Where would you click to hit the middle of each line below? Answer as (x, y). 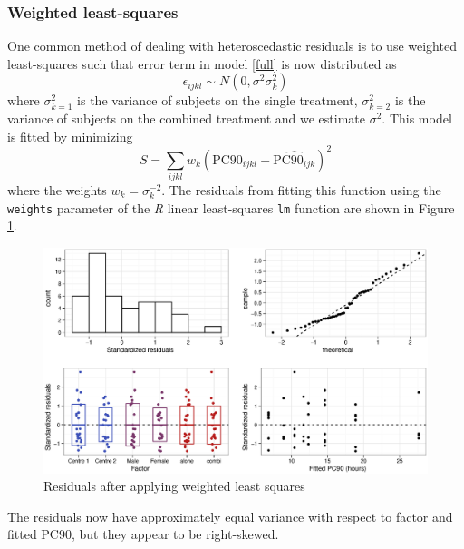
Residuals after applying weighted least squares (174, 486)
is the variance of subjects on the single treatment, (217, 100)
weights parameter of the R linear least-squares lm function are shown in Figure (231, 207)
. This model (417, 118)
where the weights (57, 190)
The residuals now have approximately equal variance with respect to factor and (230, 516)
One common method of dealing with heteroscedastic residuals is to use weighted (232, 46)
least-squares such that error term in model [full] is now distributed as (202, 63)
